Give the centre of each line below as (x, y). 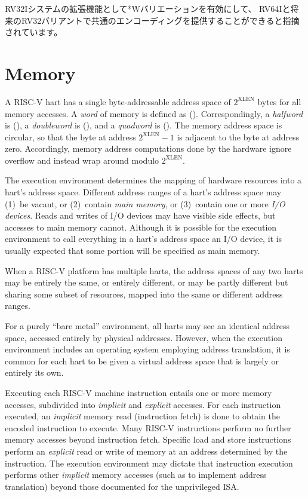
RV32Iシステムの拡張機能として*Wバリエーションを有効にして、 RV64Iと (148, 8)
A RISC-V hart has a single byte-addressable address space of (118, 101)
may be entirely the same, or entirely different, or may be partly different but (147, 282)
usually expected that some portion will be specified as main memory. (133, 251)
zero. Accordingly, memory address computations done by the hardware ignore (148, 148)
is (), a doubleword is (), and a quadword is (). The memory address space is (144, 125)
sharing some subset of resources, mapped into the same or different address (144, 294)
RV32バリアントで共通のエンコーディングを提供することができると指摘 (160, 20)
